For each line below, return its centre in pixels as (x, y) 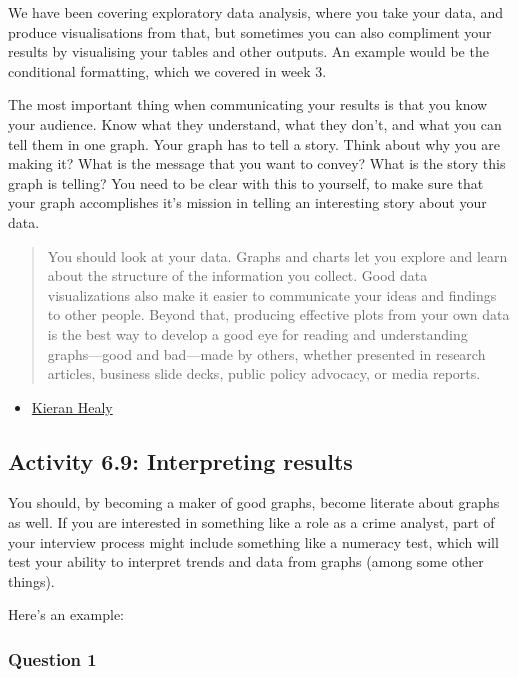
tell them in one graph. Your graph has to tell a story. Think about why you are (254, 143)
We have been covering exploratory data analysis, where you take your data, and (256, 12)
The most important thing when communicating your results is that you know (248, 104)
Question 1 (52, 658)
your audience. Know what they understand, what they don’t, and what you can (255, 123)
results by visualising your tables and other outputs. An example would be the (248, 51)
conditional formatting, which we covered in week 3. (167, 70)
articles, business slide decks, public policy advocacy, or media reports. (264, 373)
